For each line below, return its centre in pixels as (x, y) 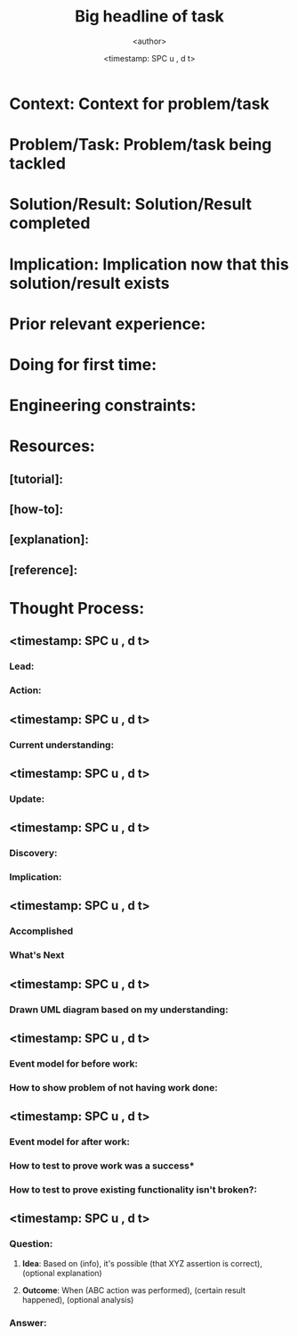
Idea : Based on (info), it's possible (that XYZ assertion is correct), (142, 1263)
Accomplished (41, 931)
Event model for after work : (70, 1142)
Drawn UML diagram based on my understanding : (119, 1010)
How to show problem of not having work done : (113, 1087)
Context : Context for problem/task (139, 103)
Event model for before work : (74, 1063)
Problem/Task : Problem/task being (141, 145)
